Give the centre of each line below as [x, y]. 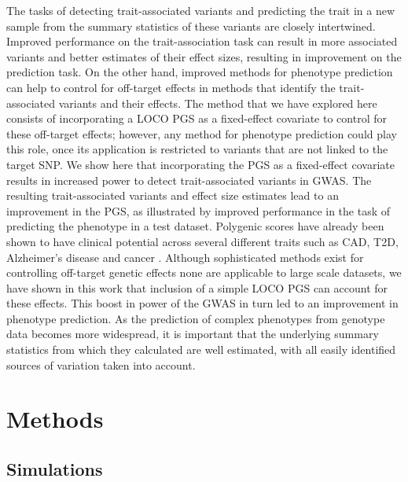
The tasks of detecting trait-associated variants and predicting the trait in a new [201, 10]
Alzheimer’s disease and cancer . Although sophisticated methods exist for [185, 257]
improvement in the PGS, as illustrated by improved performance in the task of [198, 210]
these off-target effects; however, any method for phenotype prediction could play [202, 133]
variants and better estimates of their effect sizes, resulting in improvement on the [204, 56]
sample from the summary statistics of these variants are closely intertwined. [191, 26]
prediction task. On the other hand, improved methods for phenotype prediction [200, 72]
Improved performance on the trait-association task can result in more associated [202, 41]
